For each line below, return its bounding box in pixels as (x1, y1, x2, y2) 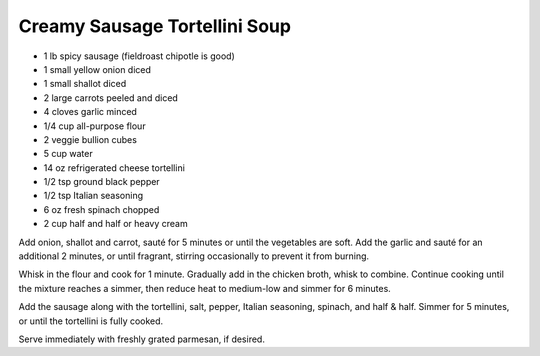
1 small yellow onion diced (43, 63, 152, 75)
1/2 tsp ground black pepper (43, 176, 160, 188)
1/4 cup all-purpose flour (43, 120, 146, 132)
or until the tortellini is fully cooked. (18, 315, 164, 327)
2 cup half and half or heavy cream (43, 218, 189, 230)
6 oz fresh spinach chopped (43, 203, 160, 215)
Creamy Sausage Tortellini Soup (18, 15, 292, 37)
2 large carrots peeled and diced (43, 91, 179, 104)
